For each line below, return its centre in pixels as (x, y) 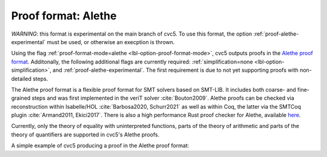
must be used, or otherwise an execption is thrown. (111, 42)
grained (21, 98)
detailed (21, 78)
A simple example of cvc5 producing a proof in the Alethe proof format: (100, 146)
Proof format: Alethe (64, 16)
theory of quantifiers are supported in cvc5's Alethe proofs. (85, 134)
